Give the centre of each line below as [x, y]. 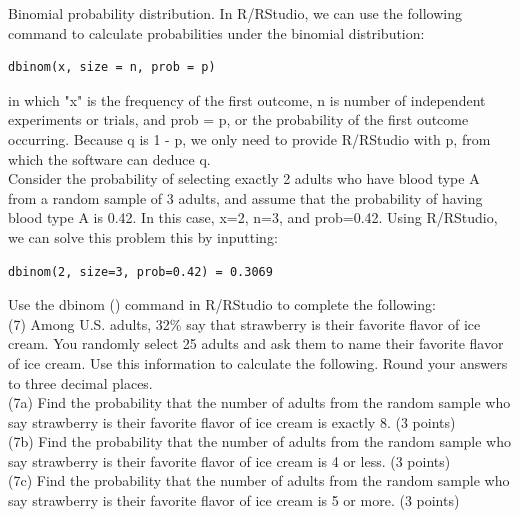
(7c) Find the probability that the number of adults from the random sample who [259, 480]
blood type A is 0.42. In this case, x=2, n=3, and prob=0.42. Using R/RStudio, [253, 217]
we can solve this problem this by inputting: [143, 236]
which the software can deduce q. [109, 158]
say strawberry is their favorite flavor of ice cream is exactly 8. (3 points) [232, 421]
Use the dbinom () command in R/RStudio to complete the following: [222, 304]
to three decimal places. [80, 382]
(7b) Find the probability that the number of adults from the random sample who [260, 441]
